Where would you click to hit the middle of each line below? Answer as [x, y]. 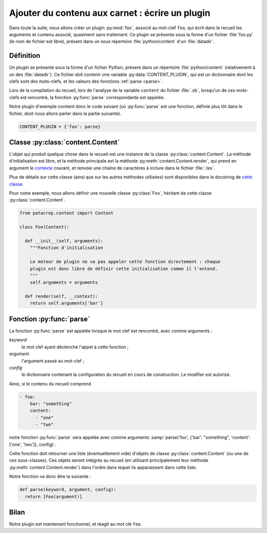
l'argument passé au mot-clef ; [53, 361]
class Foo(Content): [44, 227]
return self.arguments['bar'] [67, 303]
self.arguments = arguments [64, 283]
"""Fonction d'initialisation [67, 248]
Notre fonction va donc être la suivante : [50, 477]
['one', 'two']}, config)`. [33, 444]
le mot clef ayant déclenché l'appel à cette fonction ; [75, 347]
